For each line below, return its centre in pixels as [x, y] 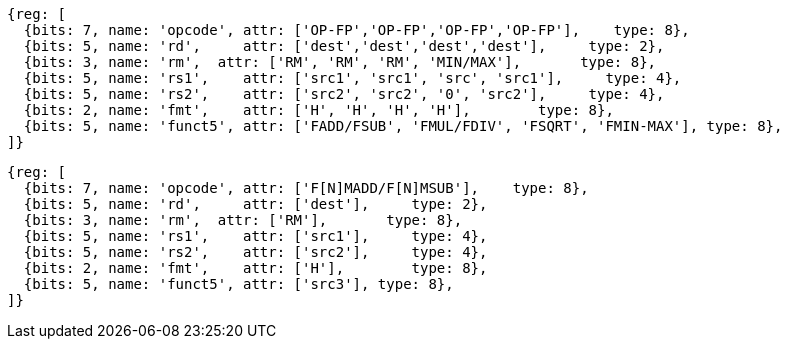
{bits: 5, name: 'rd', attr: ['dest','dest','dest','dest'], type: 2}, [344, 46]
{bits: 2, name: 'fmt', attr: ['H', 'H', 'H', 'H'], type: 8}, [318, 110]
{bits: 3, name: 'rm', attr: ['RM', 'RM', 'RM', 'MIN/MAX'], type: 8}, [340, 62]
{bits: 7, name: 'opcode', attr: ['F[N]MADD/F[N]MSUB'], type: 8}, [306, 188]
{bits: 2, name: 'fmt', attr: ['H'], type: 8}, [255, 268]
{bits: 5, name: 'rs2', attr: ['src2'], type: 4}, [255, 252]
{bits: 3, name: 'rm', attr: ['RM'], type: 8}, [243, 220]
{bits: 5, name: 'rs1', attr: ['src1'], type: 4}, [255, 236]
